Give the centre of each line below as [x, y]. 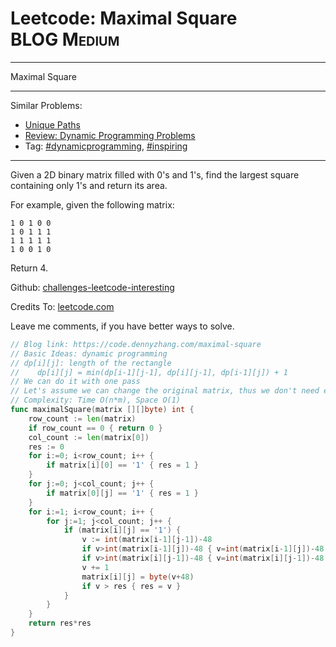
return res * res [60, 623]
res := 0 [46, 447]
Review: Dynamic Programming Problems [110, 135]
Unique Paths [52, 124]
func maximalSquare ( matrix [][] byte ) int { [102, 410]
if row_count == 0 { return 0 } [95, 428]
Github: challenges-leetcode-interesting [92, 287]
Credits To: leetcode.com [62, 306]
